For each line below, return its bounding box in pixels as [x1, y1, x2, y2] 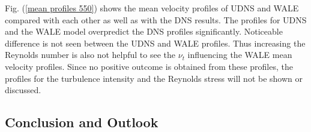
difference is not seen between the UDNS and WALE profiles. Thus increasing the [5, 36, 306, 49]
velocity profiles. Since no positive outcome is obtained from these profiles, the [5, 60, 293, 72]
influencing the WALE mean [187, 48, 292, 61]
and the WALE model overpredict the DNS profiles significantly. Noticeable [5, 25, 283, 38]
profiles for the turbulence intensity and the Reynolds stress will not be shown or [5, 72, 303, 84]
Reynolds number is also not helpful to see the [5, 48, 176, 61]
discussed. [5, 84, 41, 96]
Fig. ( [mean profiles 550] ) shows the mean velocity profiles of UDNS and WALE [5, 2, 299, 14]
